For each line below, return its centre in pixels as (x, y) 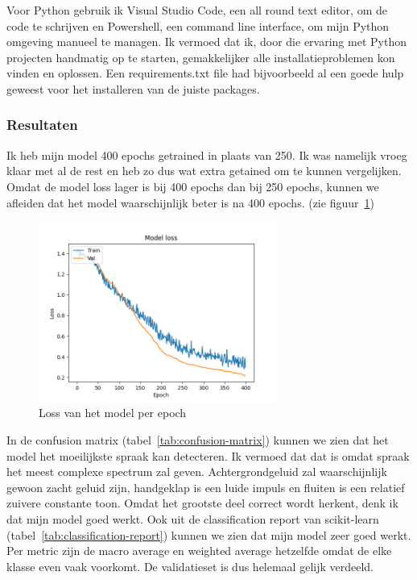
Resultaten (42, 125)
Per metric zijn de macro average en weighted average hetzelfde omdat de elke (199, 551)
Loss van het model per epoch (113, 413)
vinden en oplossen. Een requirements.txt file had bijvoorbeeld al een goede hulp (205, 73)
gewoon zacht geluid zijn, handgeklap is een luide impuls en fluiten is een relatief (206, 487)
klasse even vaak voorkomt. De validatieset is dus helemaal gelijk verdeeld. (190, 566)
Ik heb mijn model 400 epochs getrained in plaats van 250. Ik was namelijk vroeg (207, 154)
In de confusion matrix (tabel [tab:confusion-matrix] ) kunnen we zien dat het (198, 439)
